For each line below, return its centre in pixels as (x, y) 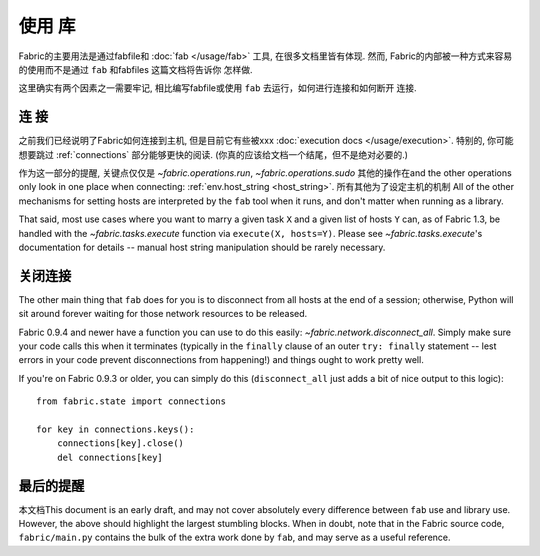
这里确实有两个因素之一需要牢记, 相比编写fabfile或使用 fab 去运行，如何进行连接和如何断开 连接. (217, 88)
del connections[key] (110, 457)
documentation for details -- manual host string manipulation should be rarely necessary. (202, 247)
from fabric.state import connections (131, 401)
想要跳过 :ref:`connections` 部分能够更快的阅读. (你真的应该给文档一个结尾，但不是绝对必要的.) (213, 154)
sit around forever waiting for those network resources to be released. (163, 314)
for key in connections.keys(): (115, 429)
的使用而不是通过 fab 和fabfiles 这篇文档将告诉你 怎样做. (135, 69)
